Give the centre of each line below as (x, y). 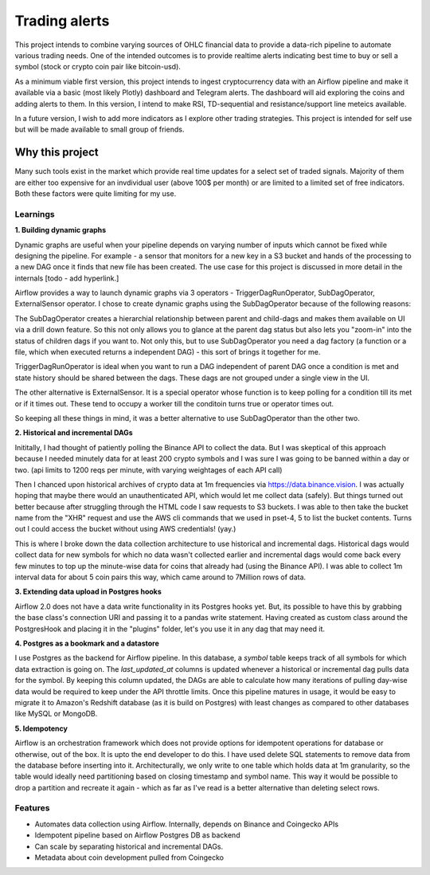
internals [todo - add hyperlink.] (67, 278)
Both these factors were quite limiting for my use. (96, 193)
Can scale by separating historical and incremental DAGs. (129, 846)
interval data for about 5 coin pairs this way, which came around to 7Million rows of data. (160, 577)
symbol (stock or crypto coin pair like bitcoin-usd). (98, 67)
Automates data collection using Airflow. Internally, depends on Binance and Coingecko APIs (186, 824)
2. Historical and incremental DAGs (74, 433)
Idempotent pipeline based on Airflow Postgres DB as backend (137, 835)
